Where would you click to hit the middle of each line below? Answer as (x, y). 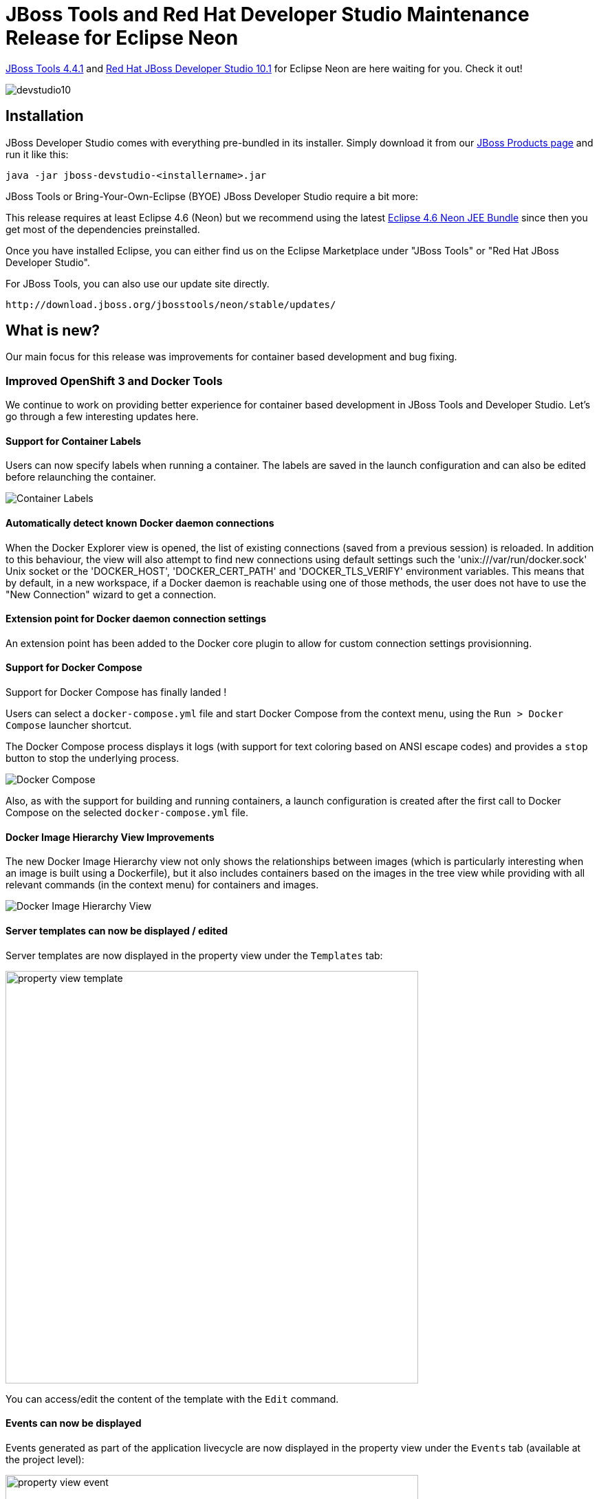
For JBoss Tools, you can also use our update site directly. (138, 283)
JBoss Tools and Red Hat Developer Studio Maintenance (268, 14)
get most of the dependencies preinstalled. (103, 229)
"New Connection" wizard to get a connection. (111, 594)
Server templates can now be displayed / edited (117, 930)
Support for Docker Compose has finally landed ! (116, 692)
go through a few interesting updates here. (102, 417)
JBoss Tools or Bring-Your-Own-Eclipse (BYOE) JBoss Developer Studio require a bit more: (212, 196)
